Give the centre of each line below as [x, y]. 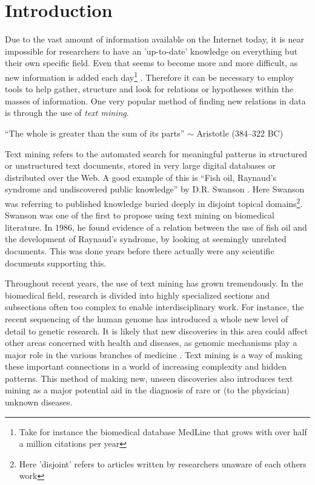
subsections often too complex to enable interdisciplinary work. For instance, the [154, 307]
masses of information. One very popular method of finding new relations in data [155, 100]
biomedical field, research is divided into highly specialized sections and [138, 295]
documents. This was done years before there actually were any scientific [140, 250]
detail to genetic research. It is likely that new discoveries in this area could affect [157, 331]
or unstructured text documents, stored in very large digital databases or [141, 165]
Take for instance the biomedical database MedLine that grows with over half [163, 431]
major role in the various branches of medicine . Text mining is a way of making [154, 354]
